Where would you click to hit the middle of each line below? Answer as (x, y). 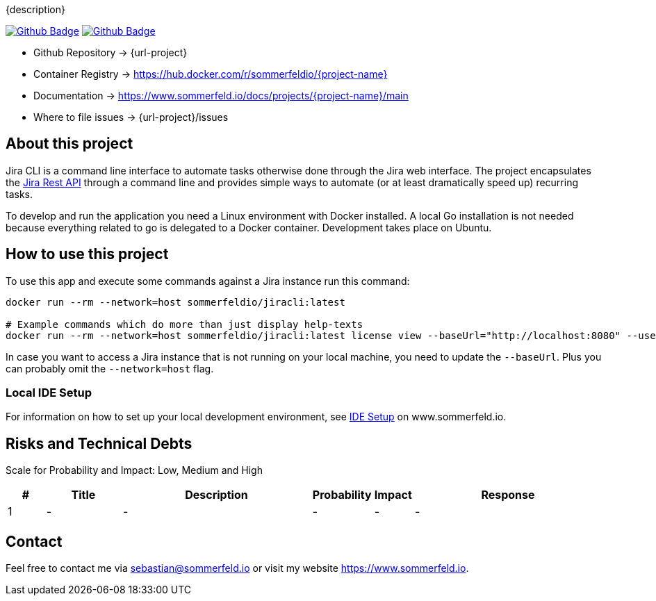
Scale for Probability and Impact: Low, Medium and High (134, 470)
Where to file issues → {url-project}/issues (131, 117)
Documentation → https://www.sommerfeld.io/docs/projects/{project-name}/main (221, 96)
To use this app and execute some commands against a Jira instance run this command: (208, 281)
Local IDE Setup (49, 393)
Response (508, 495)
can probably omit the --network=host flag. (110, 368)
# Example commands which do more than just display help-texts (184, 324)
